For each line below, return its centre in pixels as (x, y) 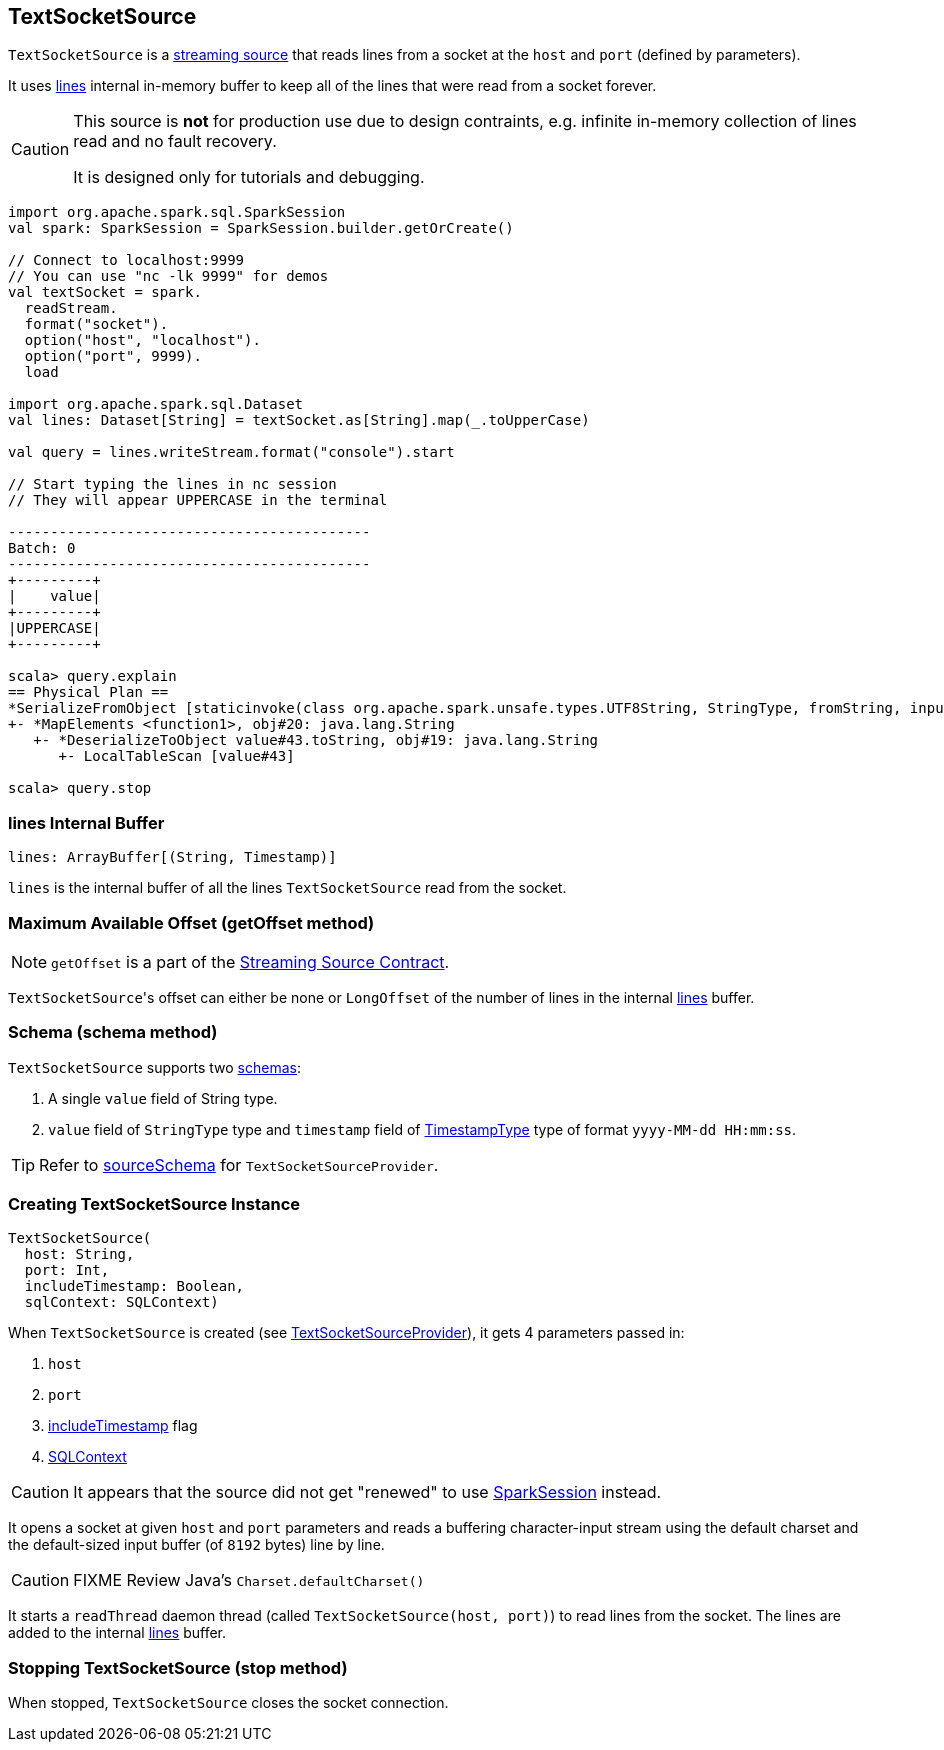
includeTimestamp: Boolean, (134, 1286)
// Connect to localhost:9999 (126, 260)
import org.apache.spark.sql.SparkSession (177, 212)
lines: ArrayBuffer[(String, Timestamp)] (172, 857)
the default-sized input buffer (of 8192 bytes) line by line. (196, 1545)
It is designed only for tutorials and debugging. (249, 177)
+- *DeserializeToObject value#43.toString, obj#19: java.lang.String (316, 740)
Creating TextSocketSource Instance (154, 1204)
